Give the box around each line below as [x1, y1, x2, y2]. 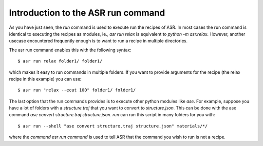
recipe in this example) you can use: [9, 76, 82, 82]
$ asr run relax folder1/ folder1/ [18, 59, 103, 64]
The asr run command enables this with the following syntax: [9, 47, 131, 53]
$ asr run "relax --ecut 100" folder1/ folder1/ [18, 87, 136, 93]
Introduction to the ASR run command [9, 7, 165, 18]
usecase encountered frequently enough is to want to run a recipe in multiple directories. [9, 38, 188, 44]
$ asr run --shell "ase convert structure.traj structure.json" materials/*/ [18, 123, 208, 129]
